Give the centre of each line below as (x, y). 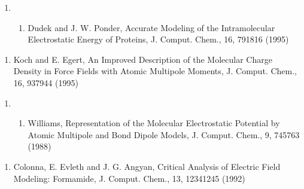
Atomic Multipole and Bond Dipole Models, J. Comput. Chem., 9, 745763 (164, 134)
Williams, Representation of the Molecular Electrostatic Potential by (154, 123)
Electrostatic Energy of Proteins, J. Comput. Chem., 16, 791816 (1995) (158, 39)
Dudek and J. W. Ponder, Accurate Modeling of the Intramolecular (151, 27)
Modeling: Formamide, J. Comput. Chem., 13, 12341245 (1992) (129, 178)
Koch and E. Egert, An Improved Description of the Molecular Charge (143, 59)
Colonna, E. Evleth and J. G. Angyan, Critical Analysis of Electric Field (147, 166)
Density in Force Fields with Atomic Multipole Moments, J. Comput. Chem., (155, 71)
